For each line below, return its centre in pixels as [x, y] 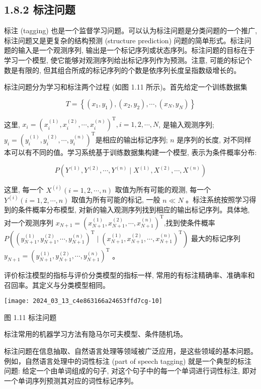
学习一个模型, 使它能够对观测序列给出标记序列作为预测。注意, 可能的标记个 [128, 60]
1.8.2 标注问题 [40, 9]
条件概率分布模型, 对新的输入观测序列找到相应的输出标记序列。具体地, [134, 210]
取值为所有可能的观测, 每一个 [163, 189]
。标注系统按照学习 [217, 200]
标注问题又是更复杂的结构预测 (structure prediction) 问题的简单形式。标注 [124, 40]
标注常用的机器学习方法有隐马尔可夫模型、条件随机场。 [96, 334]
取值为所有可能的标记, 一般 [116, 200]
